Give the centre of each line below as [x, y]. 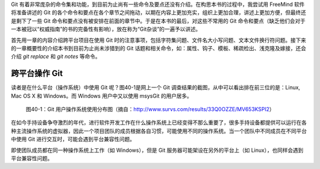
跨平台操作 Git [37, 74]
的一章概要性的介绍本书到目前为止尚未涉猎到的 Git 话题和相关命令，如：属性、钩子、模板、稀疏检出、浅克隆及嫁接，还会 [159, 48]
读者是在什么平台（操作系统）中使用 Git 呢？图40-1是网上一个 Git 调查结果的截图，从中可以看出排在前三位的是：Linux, [156, 87]
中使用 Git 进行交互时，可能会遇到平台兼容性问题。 [73, 139]
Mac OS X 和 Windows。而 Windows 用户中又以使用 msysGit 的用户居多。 [102, 96]
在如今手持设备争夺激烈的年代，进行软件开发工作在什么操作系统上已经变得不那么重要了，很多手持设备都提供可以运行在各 [159, 123]
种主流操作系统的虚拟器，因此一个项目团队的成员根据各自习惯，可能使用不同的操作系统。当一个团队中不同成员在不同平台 [159, 131]
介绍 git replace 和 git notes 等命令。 [56, 57]
